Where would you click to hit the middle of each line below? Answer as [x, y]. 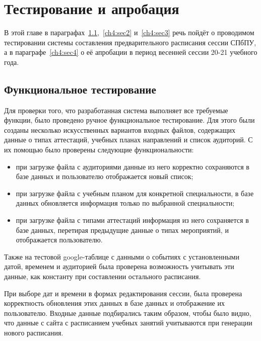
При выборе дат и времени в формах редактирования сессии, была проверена [123, 293]
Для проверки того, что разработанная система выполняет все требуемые [116, 110]
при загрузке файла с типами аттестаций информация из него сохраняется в [132, 220]
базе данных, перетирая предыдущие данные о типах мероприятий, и [122, 230]
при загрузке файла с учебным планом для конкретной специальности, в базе [135, 193]
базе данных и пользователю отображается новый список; [105, 176]
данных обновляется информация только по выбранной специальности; [125, 203]
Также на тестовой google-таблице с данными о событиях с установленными [122, 256]
